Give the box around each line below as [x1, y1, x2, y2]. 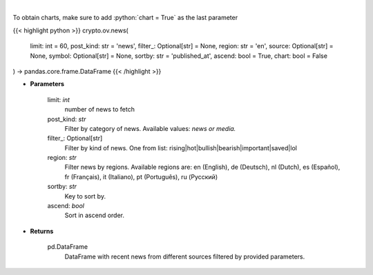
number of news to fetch [64, 105, 135, 114]
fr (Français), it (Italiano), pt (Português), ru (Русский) [64, 172, 218, 181]
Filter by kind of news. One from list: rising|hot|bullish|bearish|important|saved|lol [64, 143, 297, 152]
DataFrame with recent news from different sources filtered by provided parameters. [64, 252, 305, 261]
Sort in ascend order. [64, 211, 124, 220]
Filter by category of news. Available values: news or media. [64, 124, 236, 132]
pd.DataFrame [47, 243, 88, 251]
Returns [30, 227, 54, 235]
